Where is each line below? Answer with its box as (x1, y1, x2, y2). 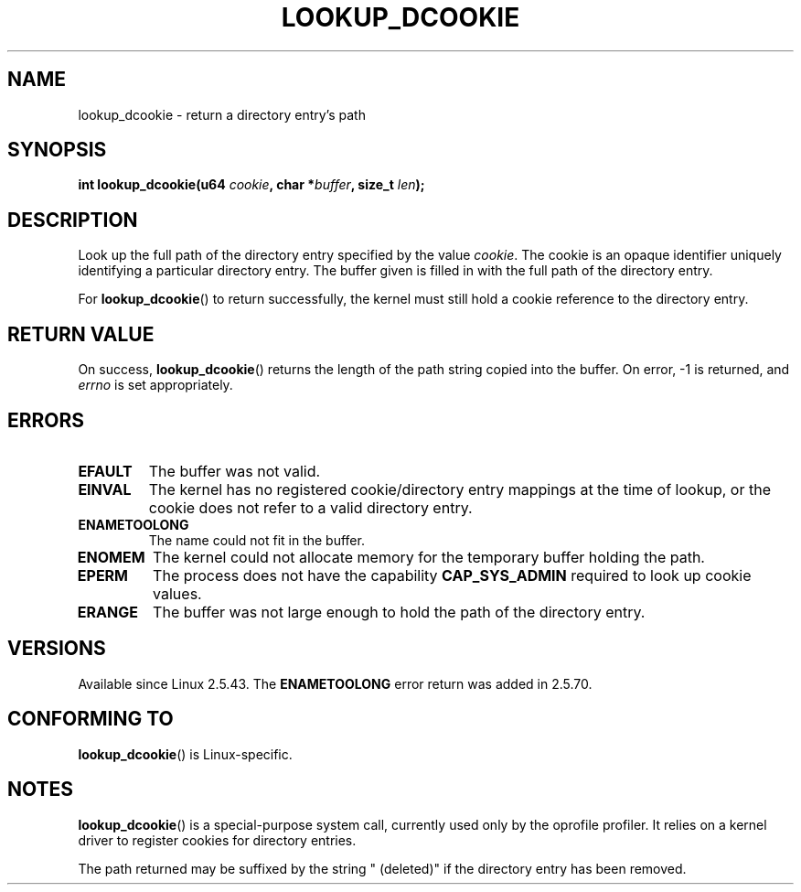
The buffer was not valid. (148, 461, 321, 480)
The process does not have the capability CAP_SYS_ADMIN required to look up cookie (153, 565, 752, 585)
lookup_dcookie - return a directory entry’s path (78, 106, 366, 123)
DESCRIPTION (7, 208, 138, 231)
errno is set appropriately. (78, 377, 233, 393)
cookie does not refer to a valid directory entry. (148, 498, 473, 517)
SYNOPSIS (7, 138, 107, 162)
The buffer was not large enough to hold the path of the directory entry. (153, 602, 646, 621)
